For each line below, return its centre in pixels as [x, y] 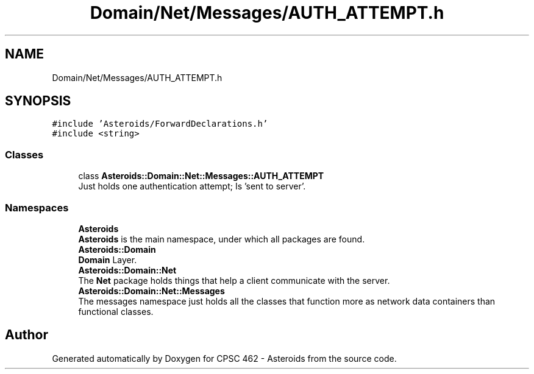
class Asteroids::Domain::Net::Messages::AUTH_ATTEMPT [201, 176]
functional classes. [116, 311]
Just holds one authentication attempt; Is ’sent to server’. [192, 186]
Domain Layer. [108, 259]
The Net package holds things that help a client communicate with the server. [234, 280]
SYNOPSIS [38, 101]
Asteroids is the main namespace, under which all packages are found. [222, 239]
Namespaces [37, 207]
